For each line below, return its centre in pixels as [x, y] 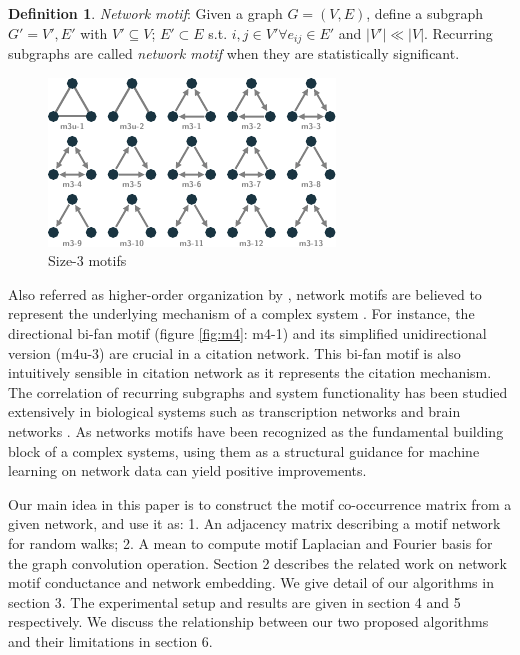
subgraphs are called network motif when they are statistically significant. [234, 53]
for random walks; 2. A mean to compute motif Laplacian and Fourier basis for [250, 542]
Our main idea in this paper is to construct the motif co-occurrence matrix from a [260, 503]
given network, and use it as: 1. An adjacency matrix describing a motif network [254, 523]
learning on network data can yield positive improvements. [187, 470]
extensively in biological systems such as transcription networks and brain [234, 411]
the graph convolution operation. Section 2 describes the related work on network [257, 562]
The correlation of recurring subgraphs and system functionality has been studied [258, 391]
